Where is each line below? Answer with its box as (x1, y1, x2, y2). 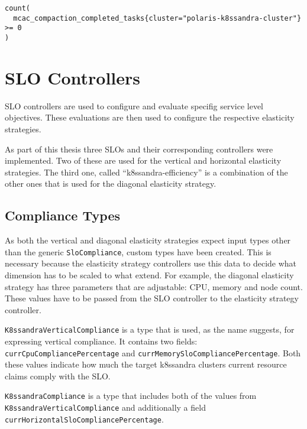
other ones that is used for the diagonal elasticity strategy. (5, 177, 216, 190)
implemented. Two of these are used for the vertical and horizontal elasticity (5, 154, 282, 167)
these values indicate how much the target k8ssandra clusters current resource (5, 358, 287, 370)
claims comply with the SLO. (5, 369, 111, 382)
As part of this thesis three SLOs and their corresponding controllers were (5, 142, 273, 155)
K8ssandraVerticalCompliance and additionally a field (5, 401, 206, 414)
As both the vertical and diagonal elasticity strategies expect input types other (5, 234, 291, 246)
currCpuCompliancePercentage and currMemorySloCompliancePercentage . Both (5, 346, 301, 359)
